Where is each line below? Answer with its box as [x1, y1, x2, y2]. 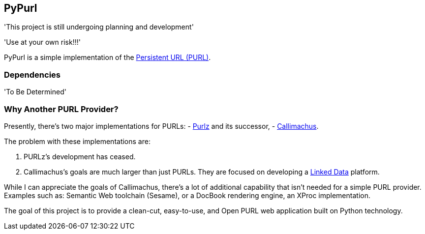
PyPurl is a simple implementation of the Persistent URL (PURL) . [4, 53, 211, 62]
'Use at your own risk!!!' [4, 38, 81, 47]
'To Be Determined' [4, 88, 66, 96]
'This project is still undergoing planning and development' [4, 23, 194, 31]
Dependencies [4, 69, 61, 80]
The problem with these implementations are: [4, 137, 151, 146]
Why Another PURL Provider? [4, 104, 119, 114]
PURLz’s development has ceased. [24, 152, 136, 161]
